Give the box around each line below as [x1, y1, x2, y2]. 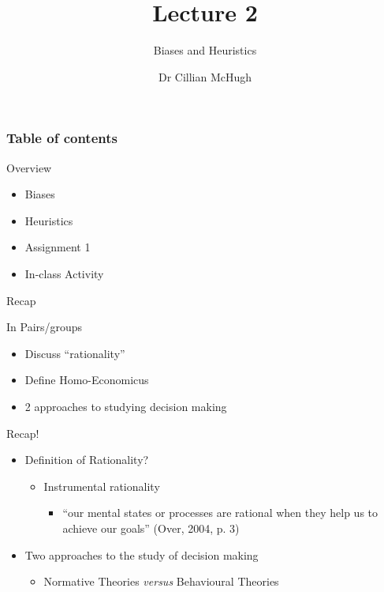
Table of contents [6, 128, 117, 148]
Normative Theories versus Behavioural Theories [43, 573, 279, 590]
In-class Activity [24, 265, 104, 281]
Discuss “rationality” [24, 345, 125, 361]
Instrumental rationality [43, 477, 160, 494]
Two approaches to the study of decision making [24, 546, 259, 563]
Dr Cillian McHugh [158, 68, 252, 85]
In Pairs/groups [6, 319, 83, 335]
